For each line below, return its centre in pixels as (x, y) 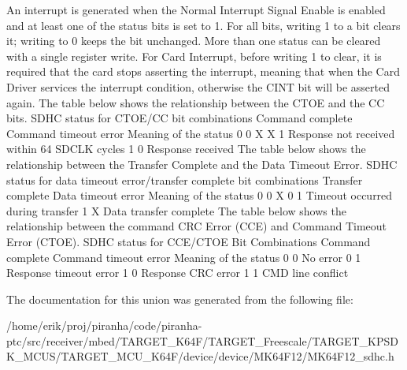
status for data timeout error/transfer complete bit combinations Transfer (185, 179)
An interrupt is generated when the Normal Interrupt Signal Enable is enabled (196, 9)
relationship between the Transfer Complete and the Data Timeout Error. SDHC (202, 164)
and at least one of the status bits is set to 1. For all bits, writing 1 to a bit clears (203, 25)
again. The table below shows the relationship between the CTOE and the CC (196, 102)
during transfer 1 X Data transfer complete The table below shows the (176, 210)
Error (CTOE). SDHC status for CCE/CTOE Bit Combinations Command (189, 241)
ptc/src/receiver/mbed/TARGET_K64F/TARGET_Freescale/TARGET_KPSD (202, 340)
